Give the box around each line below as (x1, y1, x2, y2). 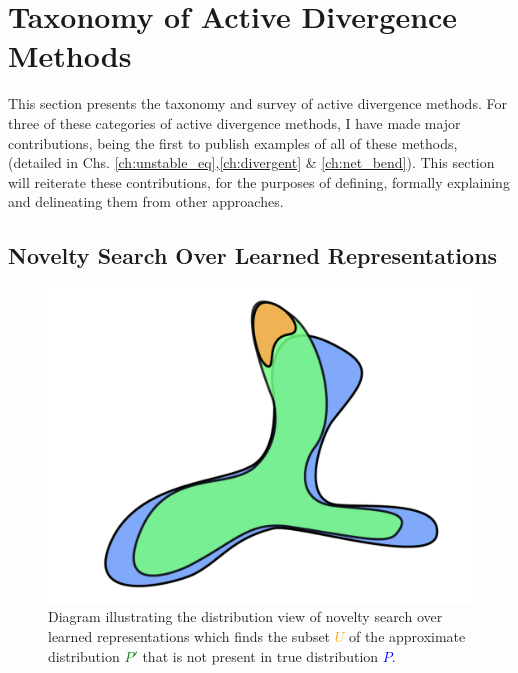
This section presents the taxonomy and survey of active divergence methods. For (8, 93, 507, 114)
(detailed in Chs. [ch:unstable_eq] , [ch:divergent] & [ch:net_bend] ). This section (8, 152, 495, 173)
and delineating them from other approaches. (8, 191, 284, 212)
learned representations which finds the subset (48, 625, 331, 646)
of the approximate (348, 625, 466, 646)
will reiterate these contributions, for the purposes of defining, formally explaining (8, 171, 510, 192)
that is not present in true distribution (142, 645, 379, 666)
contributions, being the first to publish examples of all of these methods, (8, 132, 458, 153)
